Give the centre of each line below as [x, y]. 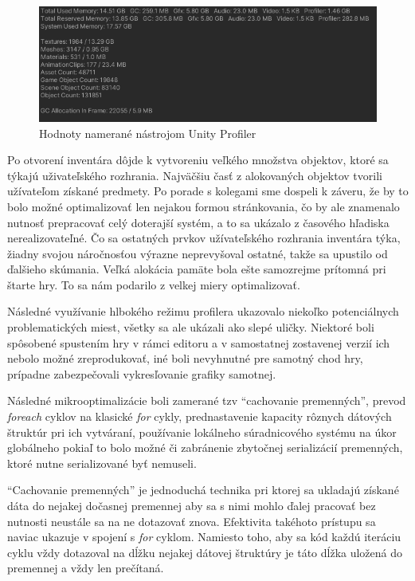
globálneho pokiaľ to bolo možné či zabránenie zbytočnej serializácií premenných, [205, 448]
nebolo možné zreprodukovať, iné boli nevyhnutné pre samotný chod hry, [185, 358]
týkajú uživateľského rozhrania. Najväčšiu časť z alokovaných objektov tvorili [195, 175]
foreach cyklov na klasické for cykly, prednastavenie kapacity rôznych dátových [200, 416]
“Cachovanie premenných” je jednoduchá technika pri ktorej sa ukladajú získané [203, 490]
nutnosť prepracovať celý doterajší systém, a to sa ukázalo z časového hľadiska [198, 222]
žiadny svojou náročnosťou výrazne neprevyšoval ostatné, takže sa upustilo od [198, 253]
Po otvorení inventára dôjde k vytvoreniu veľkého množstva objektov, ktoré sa [198, 160]
